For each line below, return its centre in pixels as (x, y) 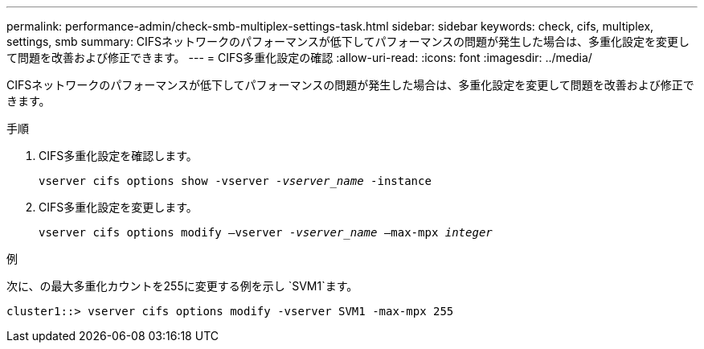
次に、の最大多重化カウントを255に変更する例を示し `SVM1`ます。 (182, 286)
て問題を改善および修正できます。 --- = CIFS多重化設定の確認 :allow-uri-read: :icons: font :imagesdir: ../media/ (299, 57)
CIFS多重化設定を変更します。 (118, 207)
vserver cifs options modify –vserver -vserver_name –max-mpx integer (266, 232)
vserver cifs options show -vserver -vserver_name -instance (235, 181)
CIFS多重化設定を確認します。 (118, 156)
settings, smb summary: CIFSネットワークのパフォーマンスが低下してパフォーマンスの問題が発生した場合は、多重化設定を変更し (348, 41)
